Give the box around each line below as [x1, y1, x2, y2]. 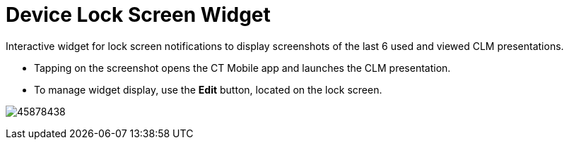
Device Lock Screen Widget [6, 3, 271, 27]
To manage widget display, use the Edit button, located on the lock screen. [34, 83, 382, 96]
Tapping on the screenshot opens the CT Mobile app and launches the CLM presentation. [34, 61, 451, 74]
